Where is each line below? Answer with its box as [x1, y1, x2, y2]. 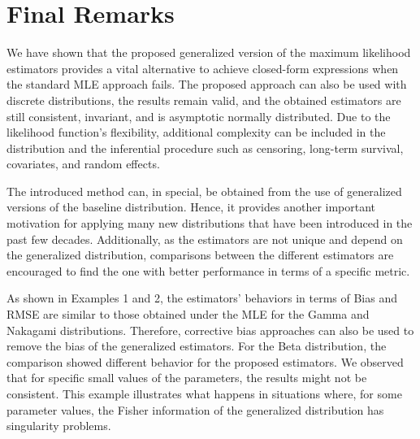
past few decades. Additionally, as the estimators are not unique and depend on [6, 230, 403, 247]
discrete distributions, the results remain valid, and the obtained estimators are [6, 91, 401, 108]
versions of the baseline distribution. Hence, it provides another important [6, 198, 376, 215]
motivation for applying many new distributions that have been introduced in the [6, 215, 413, 232]
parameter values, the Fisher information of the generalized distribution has [6, 401, 384, 418]
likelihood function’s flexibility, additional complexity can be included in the [6, 124, 386, 141]
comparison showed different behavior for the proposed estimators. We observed [6, 353, 404, 370]
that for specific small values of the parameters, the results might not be [6, 369, 367, 386]
